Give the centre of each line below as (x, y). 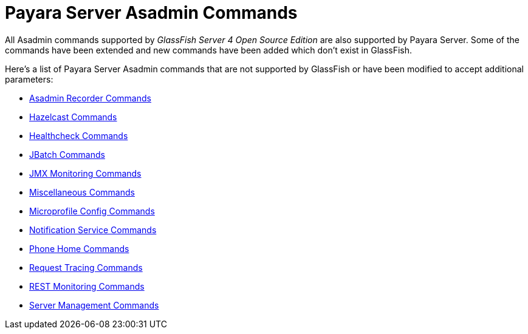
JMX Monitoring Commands (85, 173)
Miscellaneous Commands (82, 192)
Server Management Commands (94, 305)
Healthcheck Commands (79, 135)
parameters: (29, 79)
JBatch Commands (67, 154)
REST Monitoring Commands (87, 286)
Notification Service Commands (93, 230)
